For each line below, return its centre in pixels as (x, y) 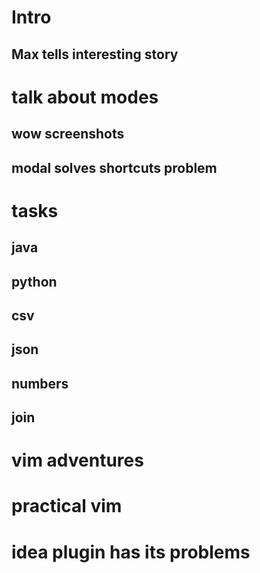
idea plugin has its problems (131, 552)
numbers (40, 383)
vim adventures (77, 460)
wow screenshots (68, 134)
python (34, 281)
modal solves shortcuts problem (114, 167)
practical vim (67, 506)
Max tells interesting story (95, 54)
